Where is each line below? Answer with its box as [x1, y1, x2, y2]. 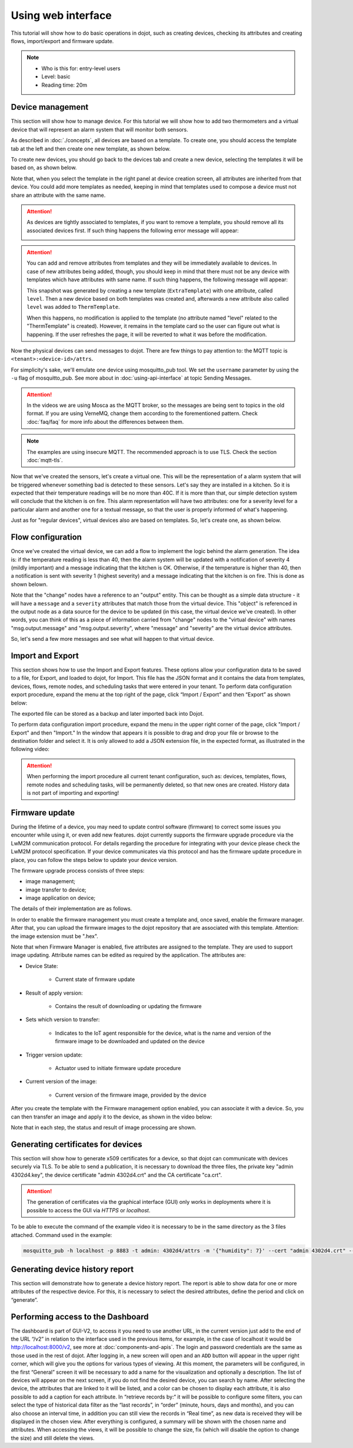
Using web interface [11, 9, 112, 22]
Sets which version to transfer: [25, 1016, 100, 1023]
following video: [11, 746, 50, 753]
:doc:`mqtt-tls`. [26, 456, 63, 463]
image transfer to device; [25, 886, 86, 893]
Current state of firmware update [55, 976, 135, 983]
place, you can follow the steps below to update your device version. [11, 856, 178, 863]
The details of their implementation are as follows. [11, 905, 132, 912]
